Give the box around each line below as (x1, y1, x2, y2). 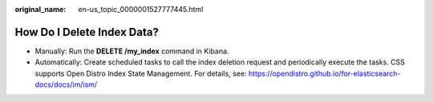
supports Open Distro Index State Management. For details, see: (34, 69, 248, 78)
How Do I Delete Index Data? (14, 25, 160, 39)
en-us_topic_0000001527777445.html (78, 5, 204, 14)
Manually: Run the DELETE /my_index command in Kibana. (34, 46, 229, 56)
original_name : (14, 5, 67, 14)
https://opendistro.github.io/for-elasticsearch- (249, 69, 401, 78)
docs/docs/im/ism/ (34, 80, 98, 89)
